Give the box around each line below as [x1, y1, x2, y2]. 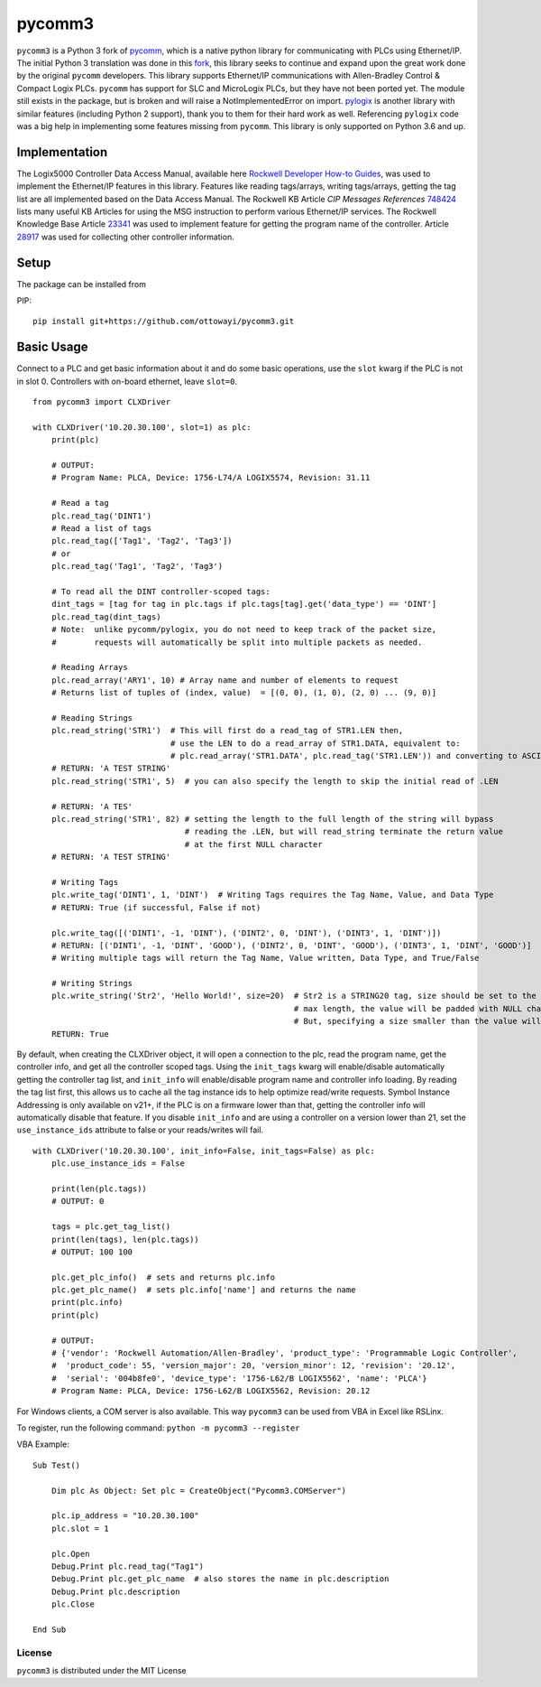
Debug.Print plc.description [50, 1586, 180, 1597]
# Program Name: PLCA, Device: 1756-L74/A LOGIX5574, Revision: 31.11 [50, 472, 371, 483]
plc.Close [50, 1599, 95, 1609]
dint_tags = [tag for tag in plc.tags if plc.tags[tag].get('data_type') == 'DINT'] [50, 599, 437, 610]
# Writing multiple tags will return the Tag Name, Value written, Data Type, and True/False [50, 953, 480, 964]
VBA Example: [16, 1439, 69, 1449]
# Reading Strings [50, 713, 133, 722]
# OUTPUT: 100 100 [50, 1246, 133, 1257]
